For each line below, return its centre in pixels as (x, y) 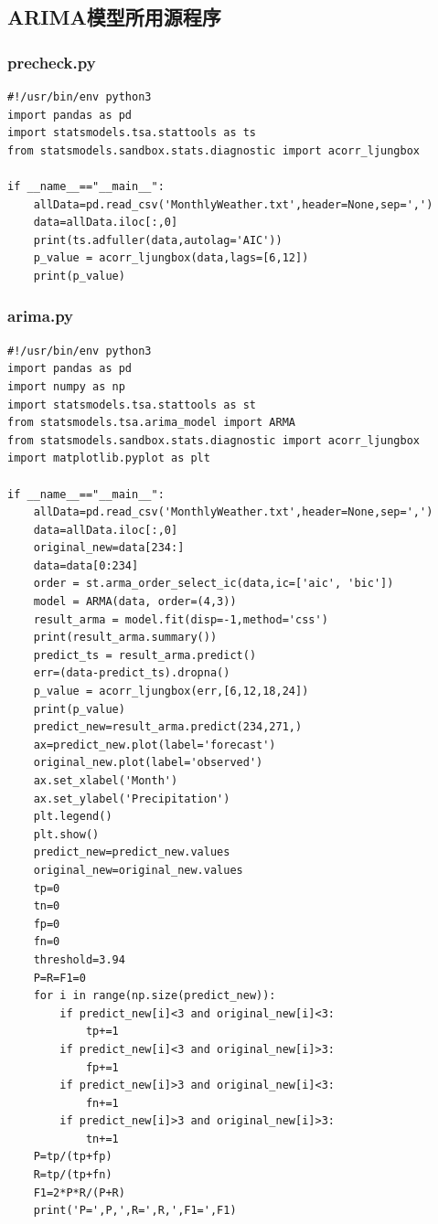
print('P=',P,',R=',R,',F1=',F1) (135, 1211)
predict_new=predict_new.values (132, 852)
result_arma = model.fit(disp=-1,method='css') (181, 619)
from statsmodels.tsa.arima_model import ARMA (151, 423)
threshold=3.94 (79, 959)
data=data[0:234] (86, 565)
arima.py (41, 316)
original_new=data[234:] (109, 548)
